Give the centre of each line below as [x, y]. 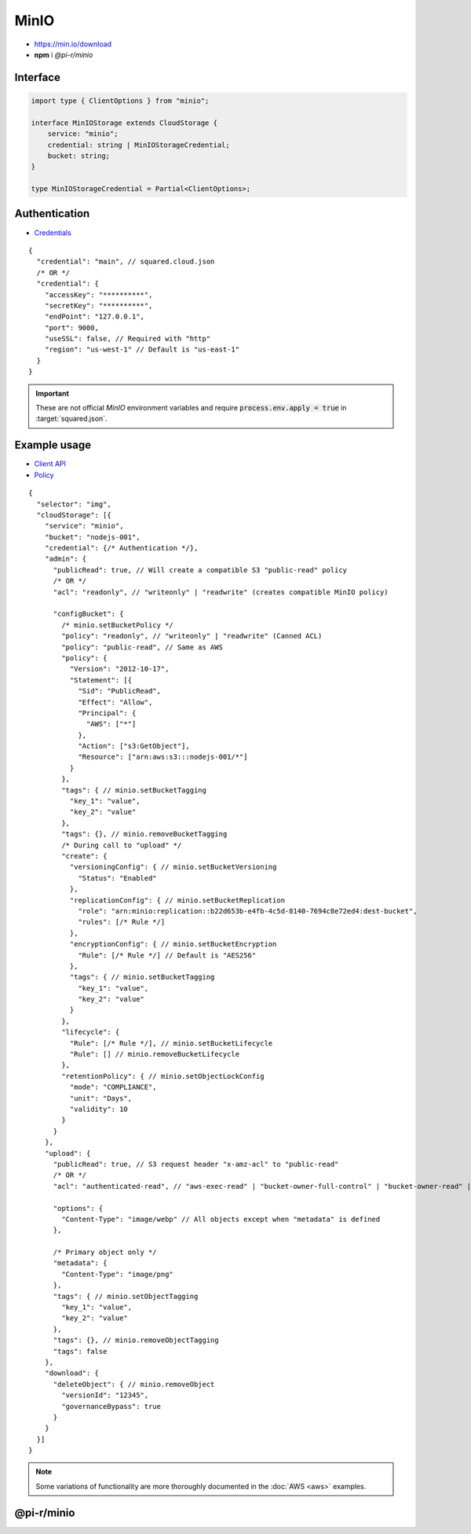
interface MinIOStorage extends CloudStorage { [124, 123]
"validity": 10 [99, 1109]
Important [53, 393]
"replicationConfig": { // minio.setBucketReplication [177, 900]
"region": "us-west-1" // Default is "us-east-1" [142, 349]
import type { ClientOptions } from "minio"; [120, 101]
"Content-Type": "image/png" [118, 1274]
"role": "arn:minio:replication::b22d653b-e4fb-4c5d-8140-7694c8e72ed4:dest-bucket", [248, 911]
